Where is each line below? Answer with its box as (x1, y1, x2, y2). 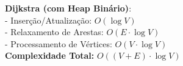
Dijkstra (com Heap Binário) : (5, 2, 132, 14)
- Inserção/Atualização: (5, 13, 92, 26)
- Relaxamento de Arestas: (5, 25, 104, 38)
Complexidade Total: (5, 49, 95, 62)
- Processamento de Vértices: (5, 37, 112, 50)
